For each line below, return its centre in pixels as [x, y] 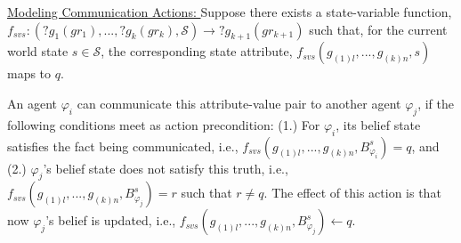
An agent [32, 103]
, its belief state [378, 124]
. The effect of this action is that [352, 193]
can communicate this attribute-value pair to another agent [239, 103]
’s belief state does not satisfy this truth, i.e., [166, 168]
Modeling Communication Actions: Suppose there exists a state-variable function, [230, 12]
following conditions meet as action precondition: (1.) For [164, 124]
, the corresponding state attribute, [197, 51]
